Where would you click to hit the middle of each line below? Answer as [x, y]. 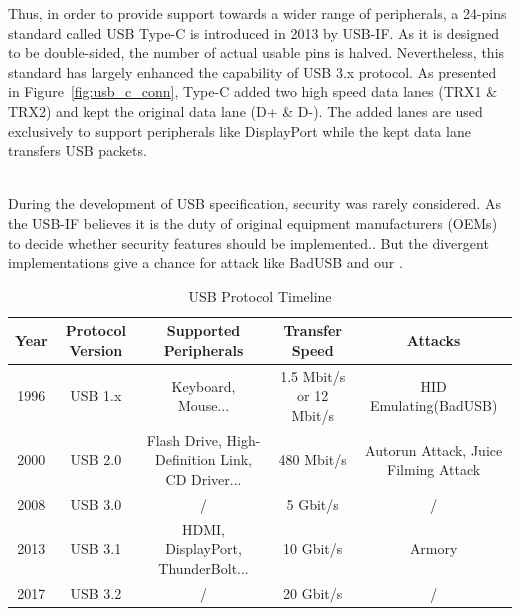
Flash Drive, [184, 439]
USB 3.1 [96, 548]
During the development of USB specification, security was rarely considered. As [254, 203]
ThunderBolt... [203, 567]
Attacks [433, 340]
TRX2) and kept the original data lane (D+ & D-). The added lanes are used [245, 110]
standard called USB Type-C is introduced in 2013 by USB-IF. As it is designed [254, 32]
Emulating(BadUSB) [433, 405]
